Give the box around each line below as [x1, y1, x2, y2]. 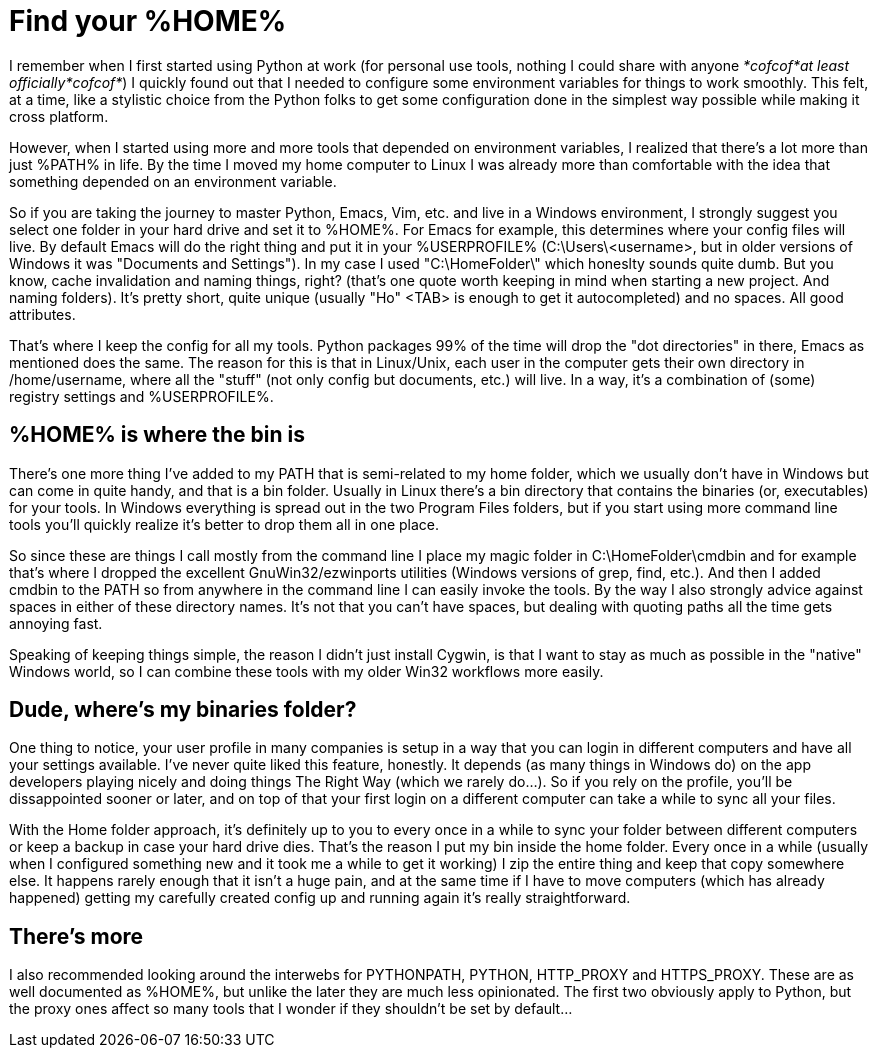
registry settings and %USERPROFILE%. [9, 387, 274, 405]
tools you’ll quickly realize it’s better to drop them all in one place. [9, 515, 440, 533]
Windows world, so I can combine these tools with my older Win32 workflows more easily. [9, 662, 604, 680]
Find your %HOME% [9, 4, 287, 38]
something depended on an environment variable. [9, 172, 337, 190]
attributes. [9, 305, 76, 323]
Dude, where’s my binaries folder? [9, 697, 357, 723]
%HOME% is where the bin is [9, 422, 305, 448]
